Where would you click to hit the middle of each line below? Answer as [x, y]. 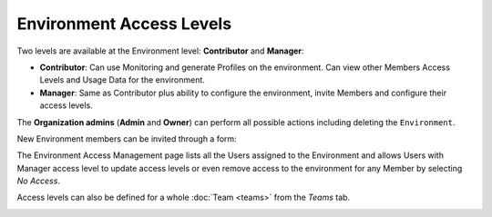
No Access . [39, 181]
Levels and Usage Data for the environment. [122, 80]
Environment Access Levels [124, 24]
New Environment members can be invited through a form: [127, 138]
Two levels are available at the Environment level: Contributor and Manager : [160, 51]
